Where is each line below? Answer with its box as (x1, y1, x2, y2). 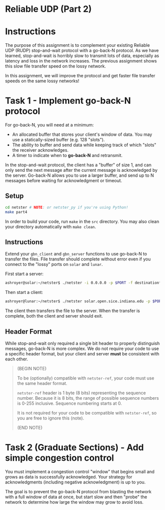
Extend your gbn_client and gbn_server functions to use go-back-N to (5, 251, 147, 257)
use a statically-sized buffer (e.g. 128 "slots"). (12, 137, 105, 143)
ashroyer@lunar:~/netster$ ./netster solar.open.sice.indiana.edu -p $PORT (5, 299, 164, 304)
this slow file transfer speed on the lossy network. (5, 63, 107, 69)
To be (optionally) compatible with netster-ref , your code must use (17, 375, 155, 381)
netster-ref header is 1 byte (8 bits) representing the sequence (17, 390, 146, 396)
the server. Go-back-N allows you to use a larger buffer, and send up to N (5, 172, 154, 178)
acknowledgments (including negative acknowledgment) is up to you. (5, 479, 146, 485)
